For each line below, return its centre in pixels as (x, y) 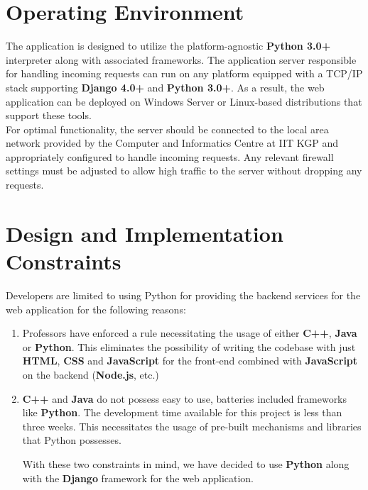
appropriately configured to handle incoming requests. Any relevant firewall (170, 156)
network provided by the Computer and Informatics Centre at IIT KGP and (172, 143)
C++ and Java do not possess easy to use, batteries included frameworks (185, 398)
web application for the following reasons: (96, 309)
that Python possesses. (72, 440)
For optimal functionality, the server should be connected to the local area (167, 129)
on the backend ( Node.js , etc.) (91, 374)
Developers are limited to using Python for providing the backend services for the (183, 295)
